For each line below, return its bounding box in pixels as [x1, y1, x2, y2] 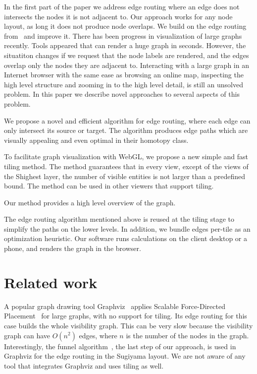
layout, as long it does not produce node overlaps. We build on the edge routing [4, 21, 247, 31]
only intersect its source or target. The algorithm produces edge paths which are [4, 125, 248, 135]
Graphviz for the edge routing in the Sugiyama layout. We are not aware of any [4, 351, 246, 361]
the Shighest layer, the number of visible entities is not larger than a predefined [4, 171, 246, 181]
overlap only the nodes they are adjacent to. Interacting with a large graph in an [4, 60, 249, 70]
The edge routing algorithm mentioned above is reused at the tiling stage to [4, 214, 235, 224]
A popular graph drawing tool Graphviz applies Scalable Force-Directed [4, 301, 225, 311]
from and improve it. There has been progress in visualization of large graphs [4, 30, 242, 41]
